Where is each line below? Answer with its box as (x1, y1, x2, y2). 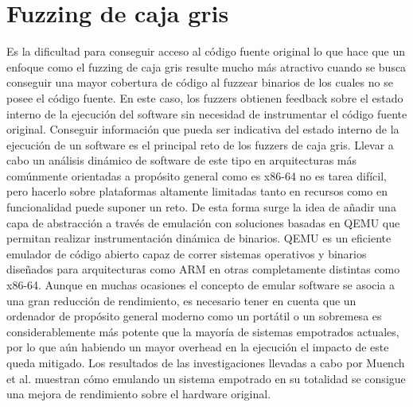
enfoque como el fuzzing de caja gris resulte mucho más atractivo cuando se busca (6, 58, 407, 75)
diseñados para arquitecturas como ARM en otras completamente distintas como (6, 261, 400, 277)
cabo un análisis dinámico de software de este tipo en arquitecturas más (6, 152, 357, 169)
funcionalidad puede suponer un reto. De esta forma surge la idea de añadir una (6, 199, 396, 215)
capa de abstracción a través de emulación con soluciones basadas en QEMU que (6, 214, 400, 231)
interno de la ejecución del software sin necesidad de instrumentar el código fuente (6, 105, 407, 122)
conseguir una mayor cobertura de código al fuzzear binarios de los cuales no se (6, 74, 393, 91)
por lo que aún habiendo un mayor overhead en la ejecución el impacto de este (6, 339, 389, 355)
